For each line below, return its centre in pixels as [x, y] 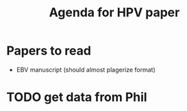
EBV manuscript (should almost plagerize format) [86, 69]
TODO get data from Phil [77, 97]
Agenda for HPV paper [114, 13]
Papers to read [49, 51]
